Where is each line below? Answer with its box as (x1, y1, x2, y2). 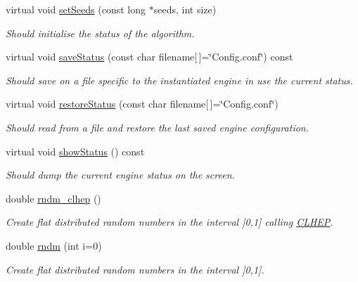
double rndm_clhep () (6, 191, 101, 205)
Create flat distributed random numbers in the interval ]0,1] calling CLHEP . (6, 214, 333, 229)
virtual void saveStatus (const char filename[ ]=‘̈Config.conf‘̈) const (6, 49, 293, 64)
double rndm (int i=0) (6, 238, 102, 252)
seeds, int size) (153, 2, 217, 16)
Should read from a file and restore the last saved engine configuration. (6, 120, 309, 134)
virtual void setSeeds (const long (6, 2, 146, 16)
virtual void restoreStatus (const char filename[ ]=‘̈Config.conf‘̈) (6, 96, 279, 111)
